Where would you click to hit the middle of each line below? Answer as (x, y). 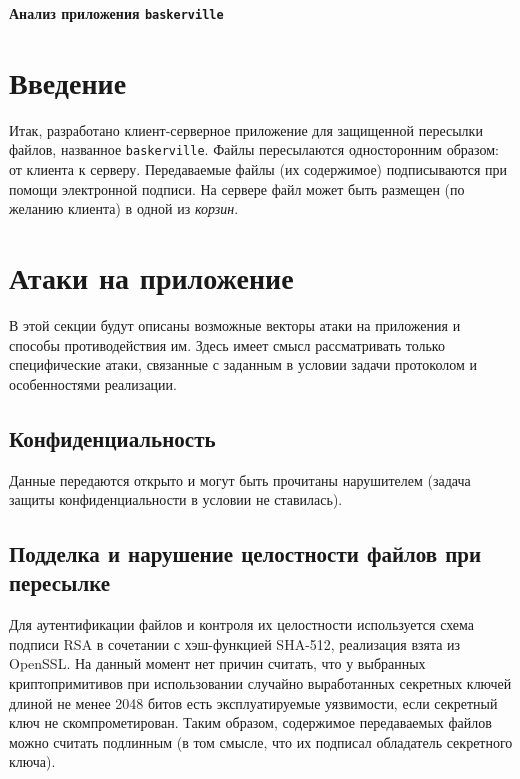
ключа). (32, 761)
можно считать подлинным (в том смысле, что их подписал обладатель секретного (261, 741)
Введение (68, 81)
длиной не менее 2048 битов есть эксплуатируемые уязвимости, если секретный (253, 702)
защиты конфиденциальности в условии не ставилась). (176, 499)
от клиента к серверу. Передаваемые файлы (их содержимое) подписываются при (258, 169)
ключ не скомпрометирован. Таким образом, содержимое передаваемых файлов (250, 722)
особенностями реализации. (93, 383)
